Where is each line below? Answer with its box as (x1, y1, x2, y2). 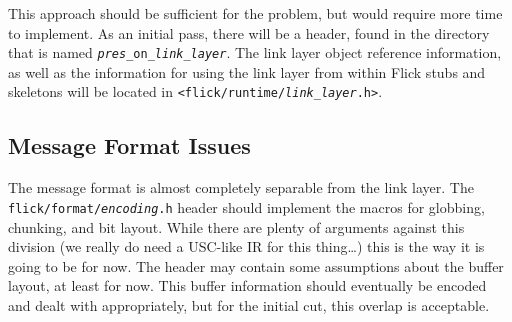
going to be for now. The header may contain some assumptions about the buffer (8, 255, 504, 276)
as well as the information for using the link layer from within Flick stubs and (8, 61, 486, 82)
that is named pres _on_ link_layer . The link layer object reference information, (8, 42, 502, 63)
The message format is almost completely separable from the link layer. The (8, 177, 474, 198)
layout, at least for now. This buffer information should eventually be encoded (8, 275, 487, 296)
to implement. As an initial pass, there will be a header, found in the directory (8, 22, 490, 43)
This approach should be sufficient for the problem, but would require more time (8, 3, 503, 23)
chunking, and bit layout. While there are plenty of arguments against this (8, 216, 465, 237)
